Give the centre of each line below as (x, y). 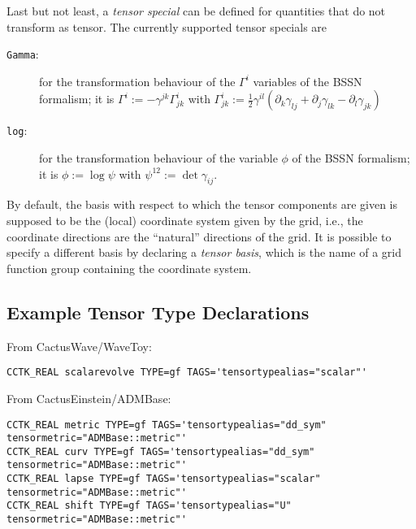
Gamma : (23, 54)
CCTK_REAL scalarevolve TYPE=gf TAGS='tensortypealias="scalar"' (187, 373)
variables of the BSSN (308, 81)
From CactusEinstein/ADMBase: (89, 398)
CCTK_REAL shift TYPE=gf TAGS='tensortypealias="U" (149, 506)
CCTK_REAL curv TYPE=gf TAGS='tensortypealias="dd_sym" (161, 451)
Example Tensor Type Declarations (158, 312)
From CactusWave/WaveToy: (79, 346)
